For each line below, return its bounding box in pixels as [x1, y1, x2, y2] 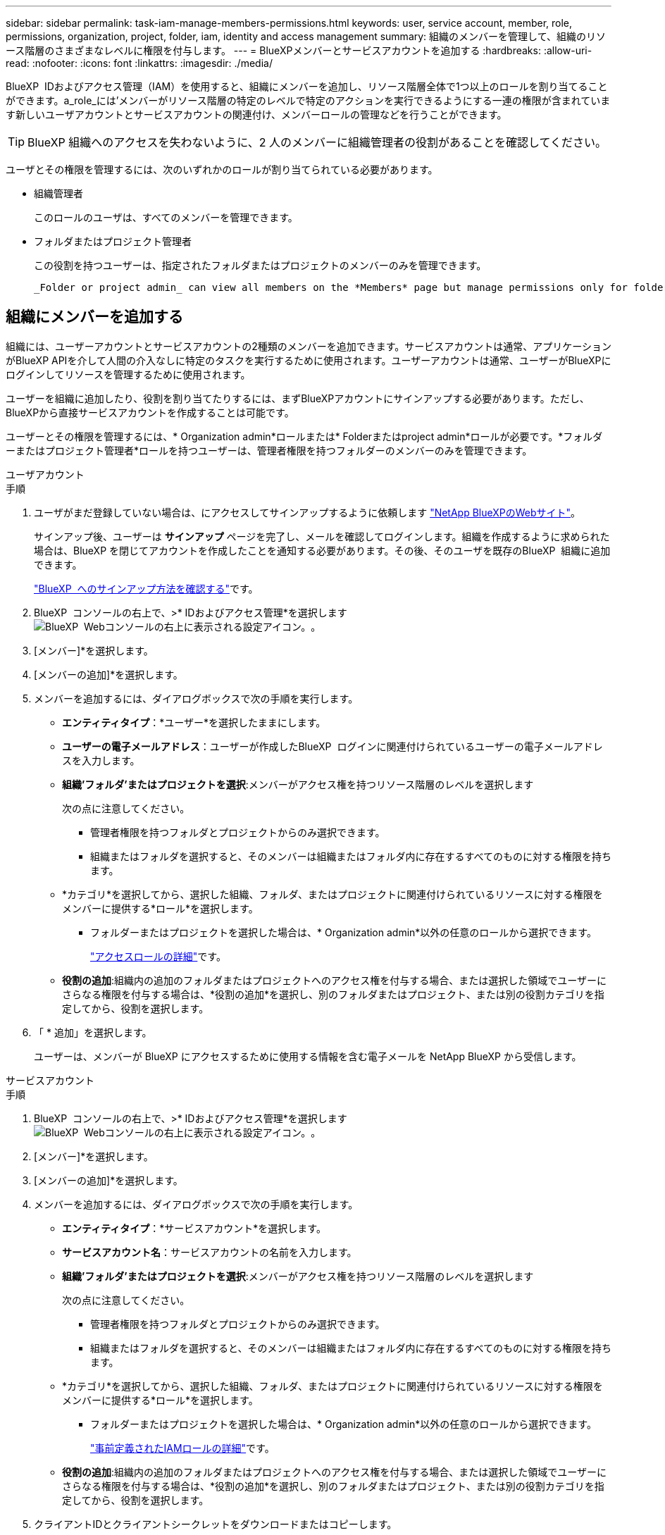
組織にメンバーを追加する [6, 308, 183, 326]
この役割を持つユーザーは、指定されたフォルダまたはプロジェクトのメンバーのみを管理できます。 [34, 259, 487, 271]
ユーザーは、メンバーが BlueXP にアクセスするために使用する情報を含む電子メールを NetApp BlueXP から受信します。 [34, 1050, 582, 1062]
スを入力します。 [62, 754, 140, 766]
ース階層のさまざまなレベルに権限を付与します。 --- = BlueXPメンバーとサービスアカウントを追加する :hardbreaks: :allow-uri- [6, 44, 592, 56]
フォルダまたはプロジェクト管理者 [34, 235, 192, 247]
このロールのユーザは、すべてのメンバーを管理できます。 [34, 211, 298, 223]
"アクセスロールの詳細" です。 [90, 950, 226, 962]
